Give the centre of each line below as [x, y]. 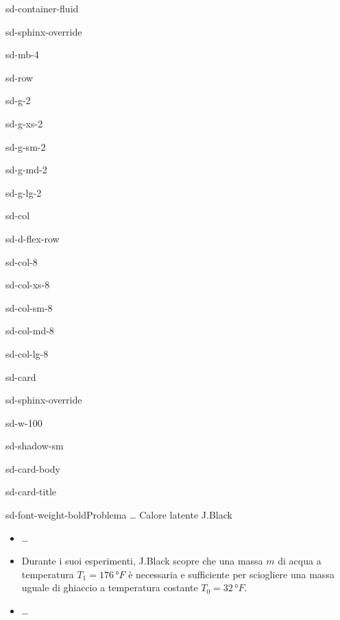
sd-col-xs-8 [28, 285]
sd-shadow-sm [35, 446]
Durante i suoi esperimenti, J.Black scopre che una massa [142, 561]
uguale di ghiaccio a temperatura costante [110, 587]
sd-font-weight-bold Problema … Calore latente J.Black [119, 515]
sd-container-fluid [42, 8]
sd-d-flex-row [33, 238]
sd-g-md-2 [26, 170]
